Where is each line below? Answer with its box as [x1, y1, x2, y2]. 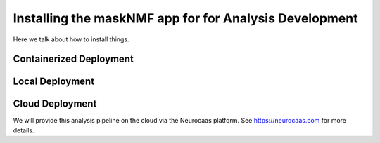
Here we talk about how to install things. [13, 35, 129, 43]
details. [13, 126, 34, 135]
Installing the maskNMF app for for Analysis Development [13, 11, 358, 26]
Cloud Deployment [13, 98, 97, 110]
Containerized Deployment [13, 53, 134, 65]
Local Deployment [13, 76, 95, 88]
